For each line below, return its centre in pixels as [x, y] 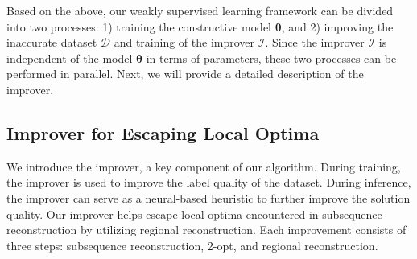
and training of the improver [184, 42]
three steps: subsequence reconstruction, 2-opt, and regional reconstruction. [192, 245]
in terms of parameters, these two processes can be [271, 58]
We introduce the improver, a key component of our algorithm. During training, [204, 166]
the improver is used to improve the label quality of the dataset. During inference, [209, 182]
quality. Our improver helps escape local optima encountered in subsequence [194, 214]
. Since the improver [315, 42]
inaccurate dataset [52, 42]
